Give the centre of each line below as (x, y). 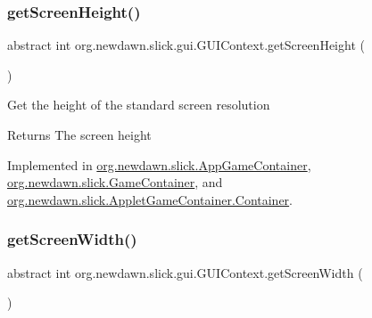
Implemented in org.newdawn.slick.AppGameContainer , (159, 164)
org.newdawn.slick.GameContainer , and (115, 182)
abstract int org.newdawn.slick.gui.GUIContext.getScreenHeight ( (186, 45)
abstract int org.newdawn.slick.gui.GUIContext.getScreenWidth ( (185, 272)
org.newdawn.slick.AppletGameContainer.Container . (150, 199)
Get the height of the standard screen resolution (139, 105)
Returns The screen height (79, 135)
